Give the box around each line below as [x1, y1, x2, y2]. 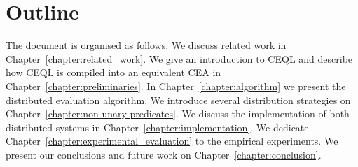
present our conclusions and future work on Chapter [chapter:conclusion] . [6, 147, 322, 161]
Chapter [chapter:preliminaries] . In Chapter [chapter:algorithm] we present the [6, 78, 346, 93]
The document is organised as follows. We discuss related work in [6, 38, 287, 52]
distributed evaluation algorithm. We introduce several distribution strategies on [6, 92, 351, 107]
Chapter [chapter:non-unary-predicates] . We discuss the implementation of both [6, 106, 350, 121]
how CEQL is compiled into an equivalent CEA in [6, 65, 221, 80]
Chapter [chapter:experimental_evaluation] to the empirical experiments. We [6, 133, 338, 148]
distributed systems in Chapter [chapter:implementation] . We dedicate [6, 119, 309, 134]
